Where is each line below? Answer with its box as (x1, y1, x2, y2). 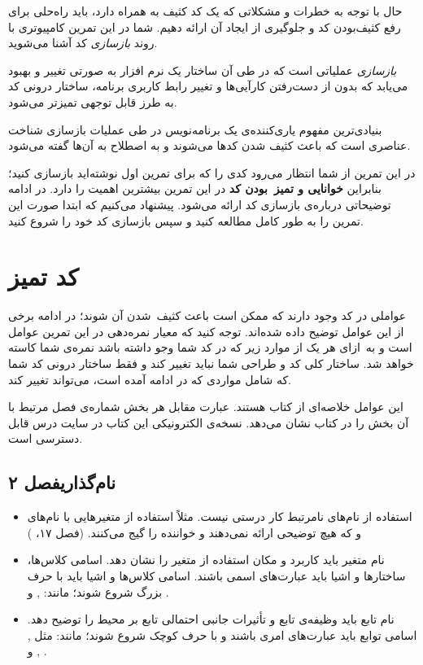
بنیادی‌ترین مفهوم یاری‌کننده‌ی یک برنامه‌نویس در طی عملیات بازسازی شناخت (8, 120, 382, 138)
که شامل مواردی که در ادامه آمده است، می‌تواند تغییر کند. (8, 370, 292, 387)
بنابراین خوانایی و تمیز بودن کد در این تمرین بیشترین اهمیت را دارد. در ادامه (8, 180, 382, 197)
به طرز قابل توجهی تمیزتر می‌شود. (8, 93, 177, 110)
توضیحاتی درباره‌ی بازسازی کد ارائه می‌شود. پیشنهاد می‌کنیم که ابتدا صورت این (8, 195, 391, 212)
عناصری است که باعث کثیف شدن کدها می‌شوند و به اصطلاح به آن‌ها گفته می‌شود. (8, 137, 411, 154)
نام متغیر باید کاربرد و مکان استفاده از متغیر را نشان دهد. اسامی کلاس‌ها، (27, 551, 385, 568)
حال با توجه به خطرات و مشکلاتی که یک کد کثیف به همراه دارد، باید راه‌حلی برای (8, 2, 403, 19)
